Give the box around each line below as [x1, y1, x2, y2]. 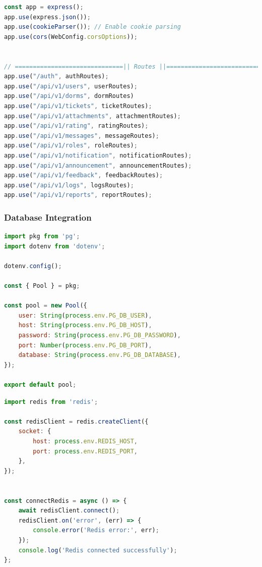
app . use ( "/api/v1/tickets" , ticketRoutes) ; [4, 102, 152, 110]
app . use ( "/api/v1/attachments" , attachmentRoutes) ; [4, 112, 181, 120]
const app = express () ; [4, 4, 84, 11]
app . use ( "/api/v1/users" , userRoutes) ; [4, 82, 138, 90]
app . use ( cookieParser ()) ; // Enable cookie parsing [4, 23, 181, 31]
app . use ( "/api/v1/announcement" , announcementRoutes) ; [4, 162, 192, 169]
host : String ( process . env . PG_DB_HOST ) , [18, 322, 152, 329]
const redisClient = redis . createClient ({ [4, 418, 149, 425]
